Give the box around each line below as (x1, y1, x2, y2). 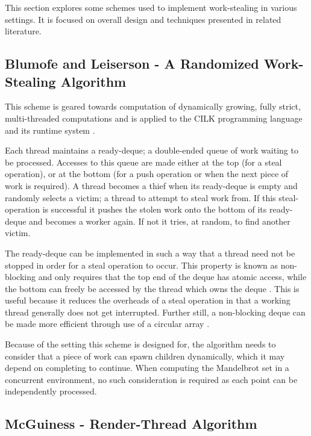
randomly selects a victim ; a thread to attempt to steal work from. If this (5, 191, 276, 204)
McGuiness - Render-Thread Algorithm (5, 414, 257, 433)
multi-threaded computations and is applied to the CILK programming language (5, 111, 303, 124)
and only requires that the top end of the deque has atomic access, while (38, 270, 307, 283)
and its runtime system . (5, 123, 95, 136)
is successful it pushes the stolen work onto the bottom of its (42, 203, 267, 216)
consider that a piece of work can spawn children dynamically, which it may (5, 349, 285, 362)
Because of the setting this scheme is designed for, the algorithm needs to (5, 338, 276, 350)
